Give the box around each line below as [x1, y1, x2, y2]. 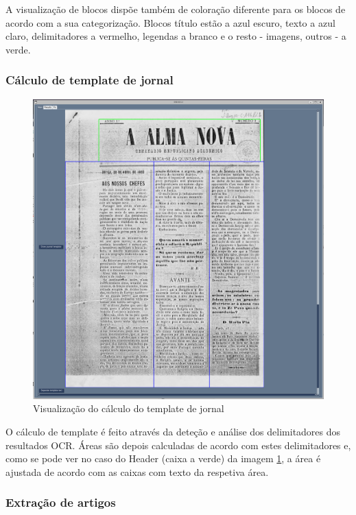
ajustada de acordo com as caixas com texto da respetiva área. [5, 464, 269, 479]
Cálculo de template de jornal [5, 71, 174, 88]
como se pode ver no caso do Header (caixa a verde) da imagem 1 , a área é [5, 451, 321, 466]
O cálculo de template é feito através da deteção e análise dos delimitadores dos [5, 424, 341, 439]
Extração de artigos [5, 494, 116, 511]
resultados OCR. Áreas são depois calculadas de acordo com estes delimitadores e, [5, 438, 351, 452]
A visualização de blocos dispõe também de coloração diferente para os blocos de [5, 2, 346, 16]
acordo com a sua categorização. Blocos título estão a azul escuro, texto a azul [5, 15, 335, 29]
